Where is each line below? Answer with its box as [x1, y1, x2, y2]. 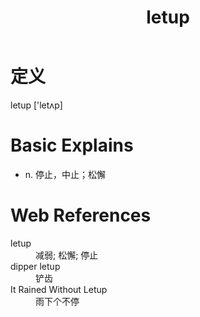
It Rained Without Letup [10, 283, 108, 295]
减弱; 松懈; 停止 [35, 249, 99, 261]
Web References [10, 204, 152, 227]
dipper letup [10, 260, 61, 272]
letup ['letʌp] [10, 99, 63, 111]
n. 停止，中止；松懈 [24, 168, 107, 180]
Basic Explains [10, 134, 134, 157]
